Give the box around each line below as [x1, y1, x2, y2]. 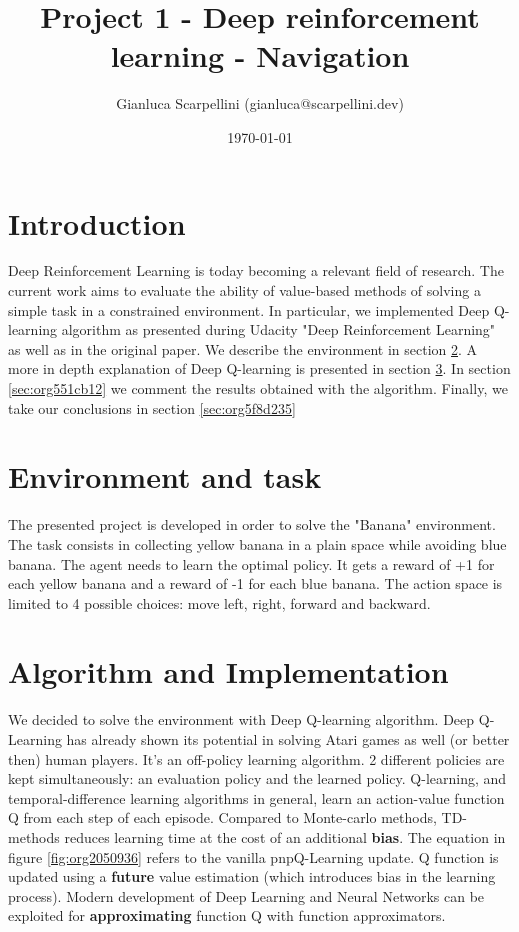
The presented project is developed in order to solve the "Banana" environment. [8, 514, 496, 535]
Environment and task [8, 456, 322, 497]
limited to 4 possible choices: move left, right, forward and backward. [8, 592, 431, 613]
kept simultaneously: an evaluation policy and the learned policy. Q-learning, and [8, 768, 507, 789]
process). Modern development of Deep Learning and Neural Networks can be [8, 885, 485, 906]
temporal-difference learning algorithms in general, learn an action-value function [8, 787, 505, 808]
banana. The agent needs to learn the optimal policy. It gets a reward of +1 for [8, 553, 495, 574]
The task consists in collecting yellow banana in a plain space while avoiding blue [8, 533, 507, 554]
